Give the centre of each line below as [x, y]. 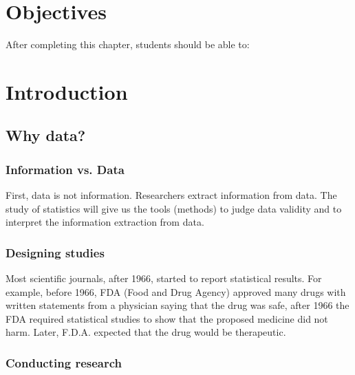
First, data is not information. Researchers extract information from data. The [171, 195]
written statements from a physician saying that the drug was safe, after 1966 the [177, 305]
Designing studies [55, 252]
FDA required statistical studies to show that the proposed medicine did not [167, 318]
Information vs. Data [65, 169]
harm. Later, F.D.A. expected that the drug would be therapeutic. [146, 332]
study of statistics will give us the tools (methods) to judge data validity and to [174, 208]
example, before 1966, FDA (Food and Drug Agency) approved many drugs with [176, 291]
